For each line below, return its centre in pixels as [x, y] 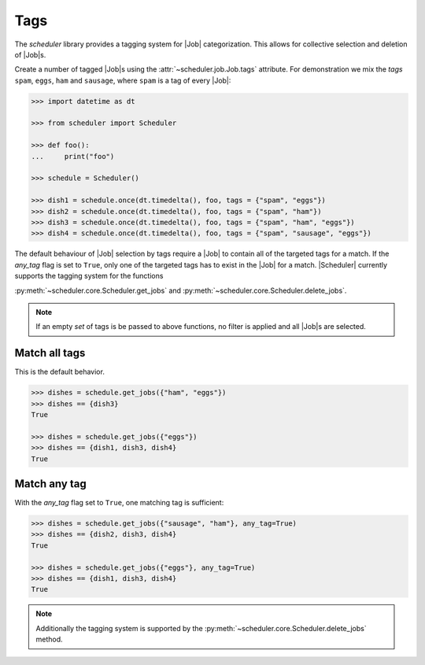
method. [49, 639]
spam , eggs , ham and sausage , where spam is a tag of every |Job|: [123, 80]
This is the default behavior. [60, 372]
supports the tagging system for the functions [89, 276]
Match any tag [50, 484]
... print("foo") [73, 156]
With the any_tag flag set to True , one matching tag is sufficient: [119, 503]
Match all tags [50, 353]
